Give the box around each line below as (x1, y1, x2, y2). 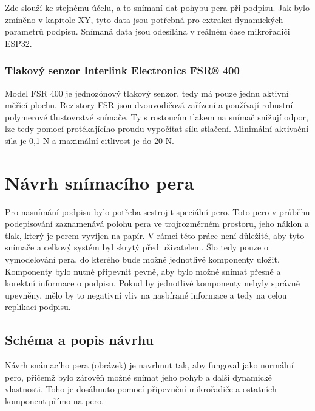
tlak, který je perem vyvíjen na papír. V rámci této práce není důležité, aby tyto (5, 229, 305, 241)
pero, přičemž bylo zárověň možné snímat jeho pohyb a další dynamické (5, 370, 272, 383)
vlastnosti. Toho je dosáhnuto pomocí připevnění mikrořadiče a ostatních (5, 382, 277, 395)
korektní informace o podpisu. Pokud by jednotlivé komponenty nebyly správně (5, 277, 300, 289)
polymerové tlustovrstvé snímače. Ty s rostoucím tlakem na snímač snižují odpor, (5, 110, 308, 123)
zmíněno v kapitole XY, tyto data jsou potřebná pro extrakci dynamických (5, 13, 283, 26)
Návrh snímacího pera (5, 170, 194, 195)
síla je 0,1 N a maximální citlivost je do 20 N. (5, 134, 174, 147)
